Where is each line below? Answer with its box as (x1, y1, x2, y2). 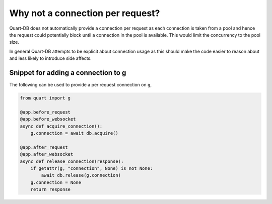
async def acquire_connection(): (20, 123, 103, 129)
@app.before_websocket (20, 116, 76, 122)
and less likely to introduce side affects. (9, 55, 92, 61)
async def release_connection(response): (20, 158, 124, 164)
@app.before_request (20, 109, 71, 115)
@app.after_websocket (20, 151, 74, 157)
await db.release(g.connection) (41, 172, 121, 178)
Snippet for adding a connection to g (9, 68, 126, 77)
